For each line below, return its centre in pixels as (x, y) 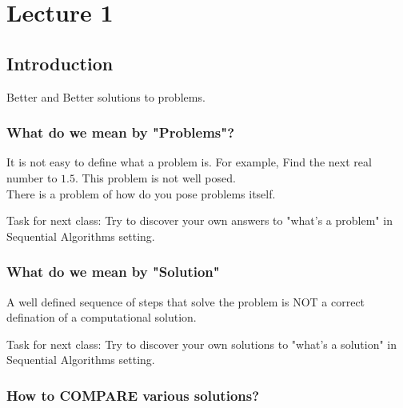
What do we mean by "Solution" (113, 272)
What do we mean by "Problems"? (121, 132)
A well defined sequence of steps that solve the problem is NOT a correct (186, 301)
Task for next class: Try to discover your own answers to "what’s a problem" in (200, 220)
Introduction (60, 63)
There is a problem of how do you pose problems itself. (141, 193)
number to (32, 177)
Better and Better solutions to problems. (106, 96)
